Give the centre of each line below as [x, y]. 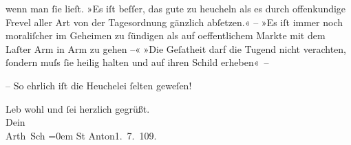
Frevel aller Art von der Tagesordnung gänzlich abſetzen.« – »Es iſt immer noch [174, 22]
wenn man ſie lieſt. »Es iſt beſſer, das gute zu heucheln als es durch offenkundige [176, 8]
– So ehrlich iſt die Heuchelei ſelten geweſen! [99, 85]
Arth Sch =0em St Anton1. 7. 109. [81, 135]
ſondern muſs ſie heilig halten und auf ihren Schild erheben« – [137, 62]
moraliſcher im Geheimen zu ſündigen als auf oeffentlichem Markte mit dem [166, 35]
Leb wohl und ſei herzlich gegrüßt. [78, 108]
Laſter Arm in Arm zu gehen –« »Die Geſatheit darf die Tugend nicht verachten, [176, 48]
